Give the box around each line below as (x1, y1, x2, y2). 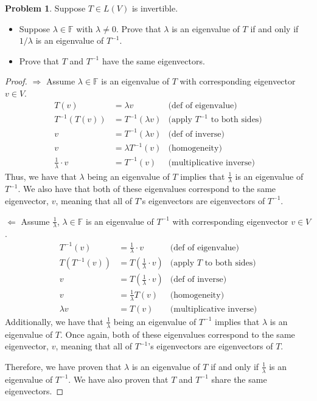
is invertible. (131, 2, 178, 14)
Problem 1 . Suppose (5, 2, 86, 14)
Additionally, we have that (5, 315, 103, 327)
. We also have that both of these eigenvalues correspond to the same (18, 182, 276, 195)
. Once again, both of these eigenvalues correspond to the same (60, 327, 295, 340)
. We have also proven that (68, 372, 169, 385)
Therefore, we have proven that (5, 360, 122, 372)
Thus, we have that (5, 170, 77, 182)
